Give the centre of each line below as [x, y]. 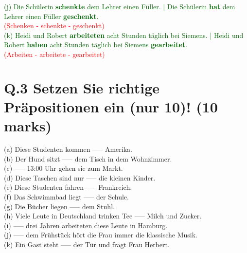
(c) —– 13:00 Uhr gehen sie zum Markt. [63, 168]
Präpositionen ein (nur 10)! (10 [111, 106]
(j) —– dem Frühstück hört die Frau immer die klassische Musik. [101, 235]
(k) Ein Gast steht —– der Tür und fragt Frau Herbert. [87, 244]
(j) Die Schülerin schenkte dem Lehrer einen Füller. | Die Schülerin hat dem [120, 6]
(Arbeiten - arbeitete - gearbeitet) [54, 54]
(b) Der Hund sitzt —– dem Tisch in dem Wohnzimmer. [88, 158]
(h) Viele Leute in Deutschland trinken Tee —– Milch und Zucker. [103, 216]
